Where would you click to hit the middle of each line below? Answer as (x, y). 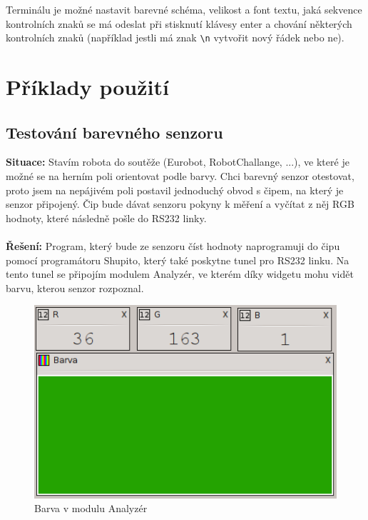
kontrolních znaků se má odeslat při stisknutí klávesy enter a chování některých (179, 23)
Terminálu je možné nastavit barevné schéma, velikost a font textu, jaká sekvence (184, 9)
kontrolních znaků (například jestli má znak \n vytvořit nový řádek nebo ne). (175, 37)
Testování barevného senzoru (114, 132)
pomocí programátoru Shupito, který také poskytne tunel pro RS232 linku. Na (178, 260)
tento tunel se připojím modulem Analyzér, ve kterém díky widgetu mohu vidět (180, 274)
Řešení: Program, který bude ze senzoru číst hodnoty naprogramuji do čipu (173, 245)
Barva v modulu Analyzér (91, 508)
